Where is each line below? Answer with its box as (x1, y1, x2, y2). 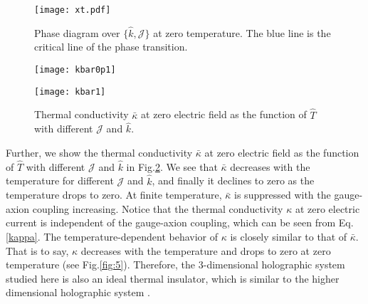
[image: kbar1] (34, 86, 106, 97)
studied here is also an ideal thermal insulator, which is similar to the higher (6, 271, 340, 285)
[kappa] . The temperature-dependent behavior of (6, 229, 219, 243)
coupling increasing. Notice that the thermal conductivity (32, 201, 283, 216)
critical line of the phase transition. (34, 39, 188, 54)
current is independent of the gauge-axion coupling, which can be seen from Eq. (6, 215, 354, 230)
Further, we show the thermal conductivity (6, 145, 193, 159)
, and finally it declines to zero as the (152, 173, 315, 188)
